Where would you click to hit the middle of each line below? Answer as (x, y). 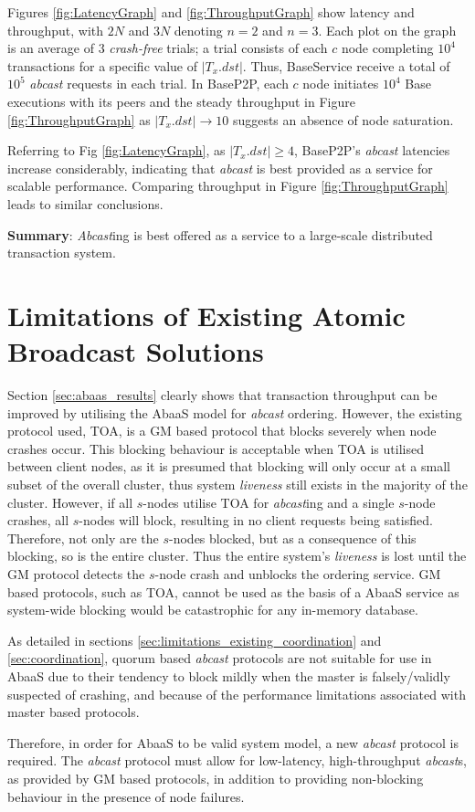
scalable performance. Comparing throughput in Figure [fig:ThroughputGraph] (228, 186)
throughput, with (56, 30)
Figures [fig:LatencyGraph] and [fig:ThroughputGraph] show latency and (211, 12)
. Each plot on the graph (387, 30)
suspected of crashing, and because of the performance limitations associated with (237, 694)
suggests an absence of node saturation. (343, 119)
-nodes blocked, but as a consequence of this (293, 538)
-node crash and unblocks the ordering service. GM (298, 573)
